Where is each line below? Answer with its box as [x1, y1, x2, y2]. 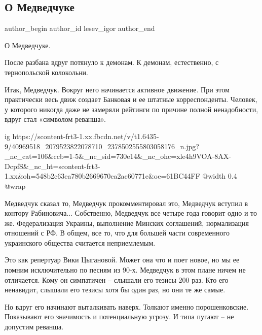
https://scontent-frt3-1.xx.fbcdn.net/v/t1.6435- [12, 130, 159, 141]
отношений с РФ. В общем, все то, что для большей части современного [5, 227, 230, 238]
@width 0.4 [202, 171, 237, 181]
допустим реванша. [5, 321, 64, 332]
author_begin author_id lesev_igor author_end [5, 23, 155, 33]
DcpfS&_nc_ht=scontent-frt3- [5, 160, 100, 171]
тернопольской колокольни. [5, 66, 89, 77]
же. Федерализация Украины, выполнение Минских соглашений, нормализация [5, 217, 249, 228]
